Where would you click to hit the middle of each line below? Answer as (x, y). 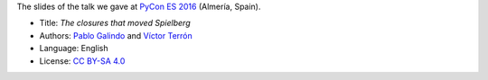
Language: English (74, 49)
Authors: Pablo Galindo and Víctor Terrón (116, 35)
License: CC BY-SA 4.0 (82, 61)
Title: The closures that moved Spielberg (115, 23)
